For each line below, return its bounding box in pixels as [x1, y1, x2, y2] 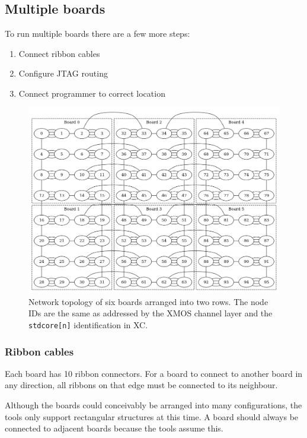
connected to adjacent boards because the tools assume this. [5, 422, 223, 434]
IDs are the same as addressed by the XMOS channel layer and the [28, 307, 273, 319]
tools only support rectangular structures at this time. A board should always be [5, 410, 299, 423]
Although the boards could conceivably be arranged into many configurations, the [5, 399, 302, 411]
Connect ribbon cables [18, 47, 100, 59]
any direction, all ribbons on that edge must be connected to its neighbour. [5, 379, 278, 391]
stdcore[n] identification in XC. [28, 318, 148, 331]
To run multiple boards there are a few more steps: [5, 27, 190, 40]
